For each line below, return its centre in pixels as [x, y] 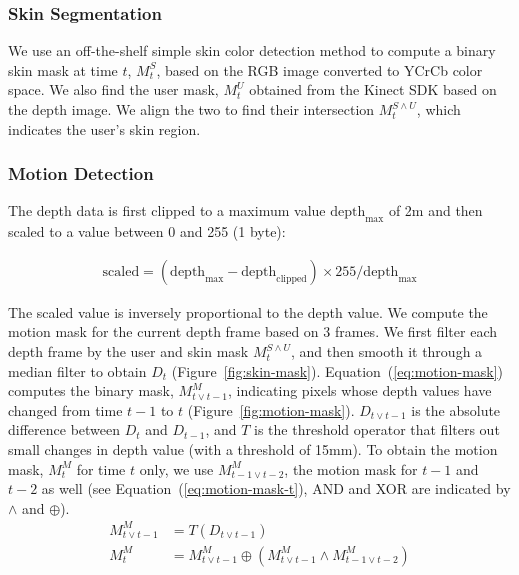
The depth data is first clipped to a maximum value [167, 210]
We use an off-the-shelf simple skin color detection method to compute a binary [252, 50]
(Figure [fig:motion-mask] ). [271, 409]
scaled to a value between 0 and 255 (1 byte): [147, 231]
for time [101, 468]
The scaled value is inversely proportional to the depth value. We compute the [248, 311]
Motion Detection [81, 173]
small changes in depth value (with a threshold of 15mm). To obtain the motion [253, 448]
